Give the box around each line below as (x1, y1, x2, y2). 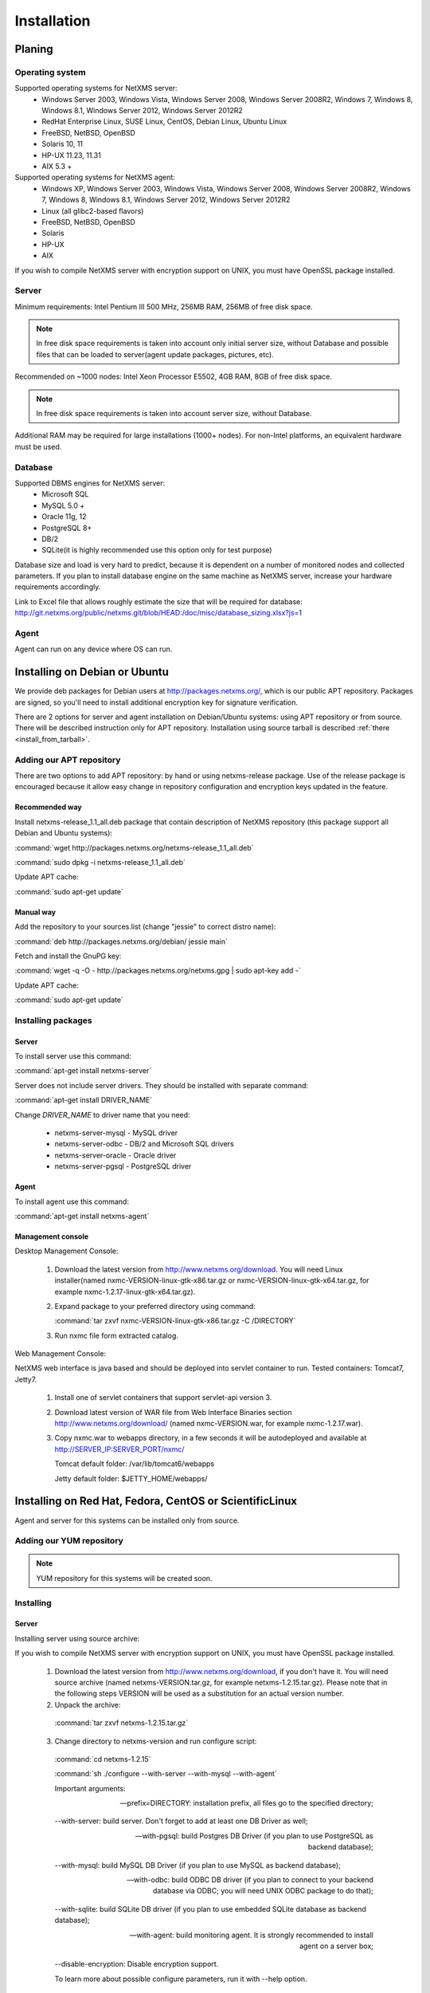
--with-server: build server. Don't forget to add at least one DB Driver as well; (54, 1816, 308, 1826)
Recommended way (14, 802, 83, 812)
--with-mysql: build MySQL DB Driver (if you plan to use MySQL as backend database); (54, 1860, 342, 1869)
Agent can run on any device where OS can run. (14, 644, 173, 654)
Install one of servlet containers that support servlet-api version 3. (54, 1393, 272, 1402)
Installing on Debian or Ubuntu (14, 666, 169, 679)
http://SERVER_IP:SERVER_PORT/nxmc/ (54, 1444, 185, 1454)
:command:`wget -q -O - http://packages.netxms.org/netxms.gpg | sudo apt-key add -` (14, 965, 302, 976)
